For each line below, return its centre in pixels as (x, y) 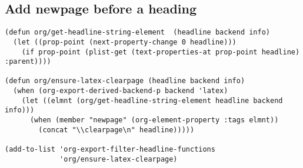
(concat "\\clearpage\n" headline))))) (116, 130)
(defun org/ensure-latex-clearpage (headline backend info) (125, 81)
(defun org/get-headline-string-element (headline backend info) (138, 32)
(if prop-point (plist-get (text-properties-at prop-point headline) (161, 52)
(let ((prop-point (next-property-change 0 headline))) (125, 42)
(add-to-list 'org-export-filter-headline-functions (110, 150)
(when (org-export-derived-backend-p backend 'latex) (121, 91)
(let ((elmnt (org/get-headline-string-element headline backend (152, 100)
